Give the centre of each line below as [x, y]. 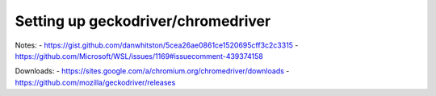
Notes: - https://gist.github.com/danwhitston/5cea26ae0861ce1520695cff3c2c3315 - [157, 45]
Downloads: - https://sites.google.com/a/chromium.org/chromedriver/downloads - [152, 71]
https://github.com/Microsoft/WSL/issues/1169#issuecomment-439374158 [139, 56]
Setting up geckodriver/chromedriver [143, 21]
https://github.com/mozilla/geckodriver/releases [95, 82]
